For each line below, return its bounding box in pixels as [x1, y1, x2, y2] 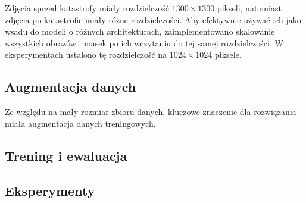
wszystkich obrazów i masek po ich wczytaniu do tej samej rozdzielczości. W [5, 36, 283, 49]
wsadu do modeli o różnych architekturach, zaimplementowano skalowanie [5, 25, 275, 38]
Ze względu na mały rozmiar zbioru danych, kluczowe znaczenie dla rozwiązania [5, 105, 296, 118]
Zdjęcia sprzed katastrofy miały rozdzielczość [5, 2, 170, 14]
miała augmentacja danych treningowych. [5, 117, 156, 129]
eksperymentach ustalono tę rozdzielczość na [5, 48, 167, 61]
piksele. [214, 48, 242, 61]
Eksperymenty [5, 181, 95, 199]
